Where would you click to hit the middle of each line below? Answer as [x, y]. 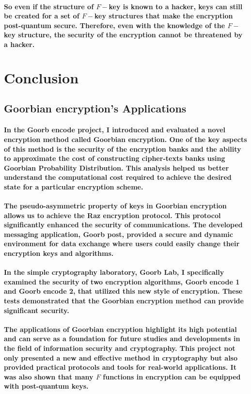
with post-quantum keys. [46, 386]
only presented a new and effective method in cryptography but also [121, 357]
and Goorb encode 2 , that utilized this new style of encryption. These [123, 291]
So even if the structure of [49, 6]
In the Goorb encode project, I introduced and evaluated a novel [115, 130]
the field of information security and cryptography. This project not [120, 348]
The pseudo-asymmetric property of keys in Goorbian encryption [115, 206]
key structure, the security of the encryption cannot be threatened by [123, 35]
